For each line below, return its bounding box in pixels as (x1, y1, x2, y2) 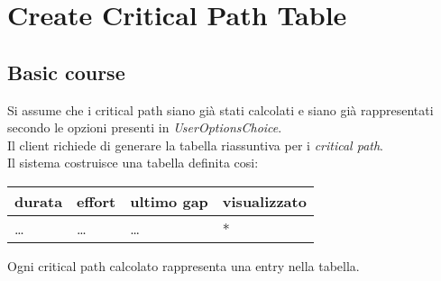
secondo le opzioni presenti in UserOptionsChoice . (7, 118, 282, 137)
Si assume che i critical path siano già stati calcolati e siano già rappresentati (7, 100, 434, 119)
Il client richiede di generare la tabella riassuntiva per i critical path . (7, 135, 383, 154)
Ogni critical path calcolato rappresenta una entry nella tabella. (7, 256, 360, 275)
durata (14, 190, 63, 212)
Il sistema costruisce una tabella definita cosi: (7, 153, 259, 172)
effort (77, 190, 116, 212)
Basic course (7, 58, 125, 86)
